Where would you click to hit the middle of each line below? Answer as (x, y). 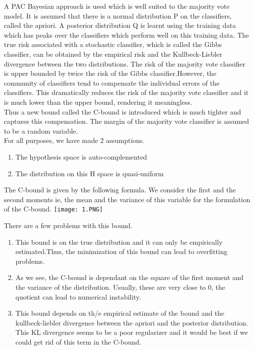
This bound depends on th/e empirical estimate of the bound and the (120, 313)
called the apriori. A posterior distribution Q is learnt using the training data (120, 25)
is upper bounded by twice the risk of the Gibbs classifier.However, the (110, 73)
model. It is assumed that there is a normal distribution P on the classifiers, (118, 15)
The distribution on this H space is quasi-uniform (90, 173)
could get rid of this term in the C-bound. (78, 341)
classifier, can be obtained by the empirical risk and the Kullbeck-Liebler (113, 54)
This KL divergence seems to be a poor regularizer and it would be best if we (132, 332)
